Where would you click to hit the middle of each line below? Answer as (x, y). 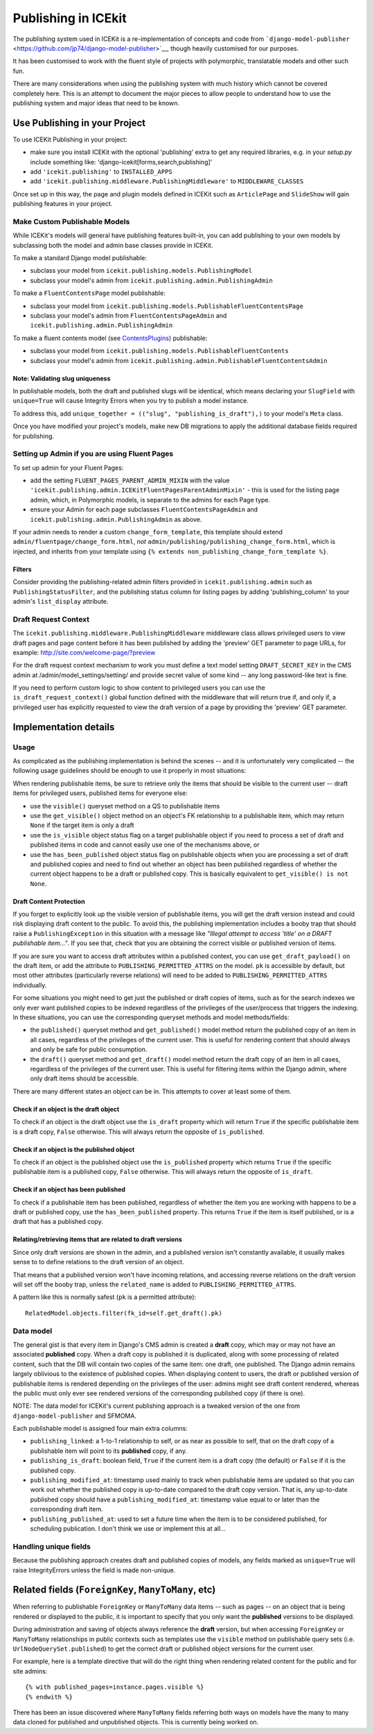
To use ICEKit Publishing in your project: (70, 139)
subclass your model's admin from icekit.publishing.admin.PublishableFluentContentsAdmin (179, 360)
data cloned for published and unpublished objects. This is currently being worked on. (136, 1722)
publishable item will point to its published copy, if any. (108, 1451)
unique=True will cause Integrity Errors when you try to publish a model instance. (131, 401)
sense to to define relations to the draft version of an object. (98, 1262)
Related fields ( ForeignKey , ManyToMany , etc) (114, 1590)
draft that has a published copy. (58, 1222)
